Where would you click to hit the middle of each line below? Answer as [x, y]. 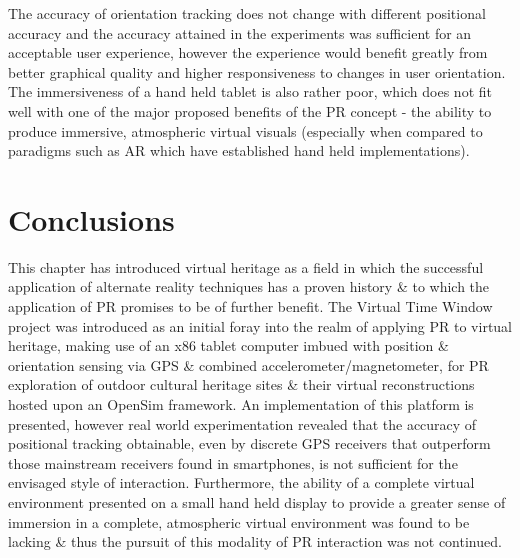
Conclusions [91, 218]
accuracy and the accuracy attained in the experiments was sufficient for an [240, 32]
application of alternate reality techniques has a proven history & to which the [249, 286]
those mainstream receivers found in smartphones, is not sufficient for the [233, 462]
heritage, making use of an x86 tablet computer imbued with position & [228, 345]
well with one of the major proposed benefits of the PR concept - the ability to [250, 110]
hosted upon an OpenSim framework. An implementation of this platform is [241, 404]
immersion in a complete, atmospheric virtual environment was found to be [239, 521]
